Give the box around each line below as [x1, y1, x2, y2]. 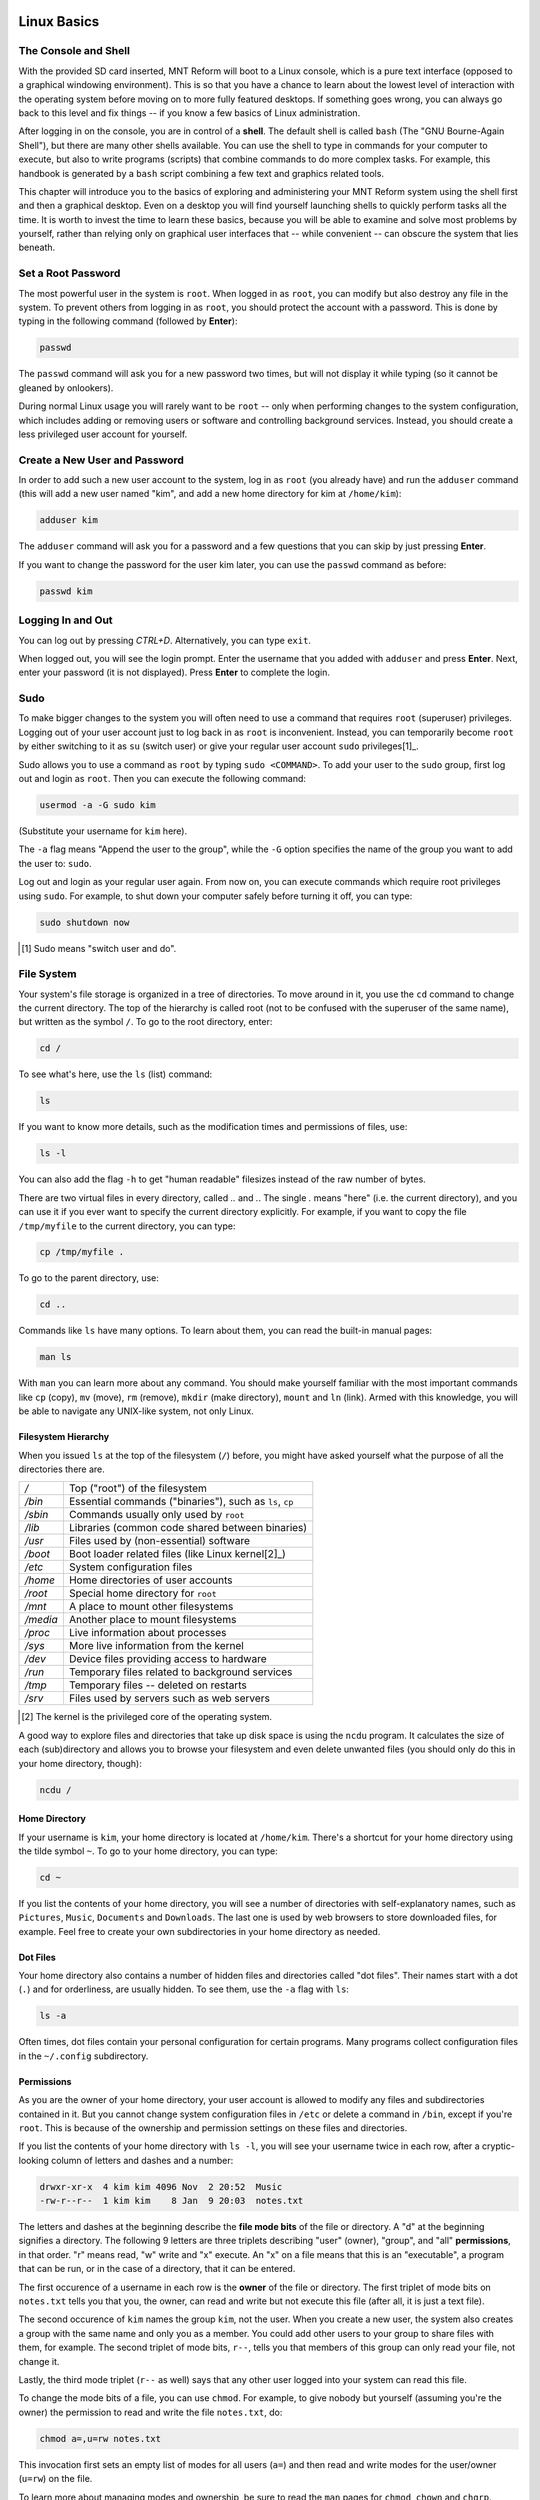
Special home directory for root [68, 1586, 217, 1600]
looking [18, 2154, 50, 2166]
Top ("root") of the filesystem [68, 1481, 207, 1495]
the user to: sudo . [18, 857, 92, 869]
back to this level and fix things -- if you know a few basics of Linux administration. [18, 106, 361, 119]
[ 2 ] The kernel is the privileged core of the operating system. [21, 1711, 273, 1723]
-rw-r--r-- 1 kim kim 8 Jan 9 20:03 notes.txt [39, 2195, 304, 2207]
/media [24, 1613, 59, 1627]
